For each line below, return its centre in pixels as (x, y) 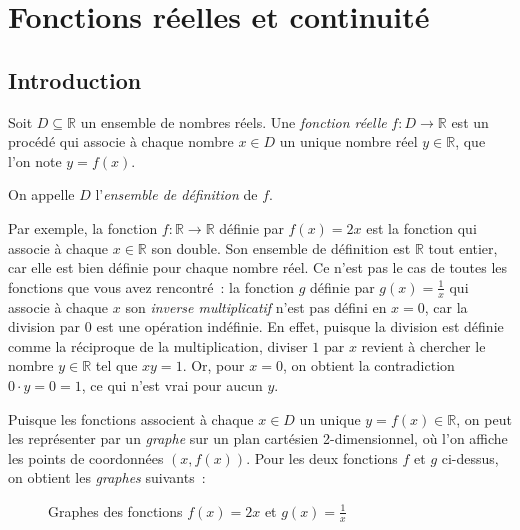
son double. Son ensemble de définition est (281, 247)
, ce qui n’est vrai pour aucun (172, 384)
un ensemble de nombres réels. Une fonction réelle (233, 121)
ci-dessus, (470, 457)
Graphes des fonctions (115, 510)
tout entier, (463, 247)
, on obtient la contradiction (368, 365)
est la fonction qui (421, 227)
